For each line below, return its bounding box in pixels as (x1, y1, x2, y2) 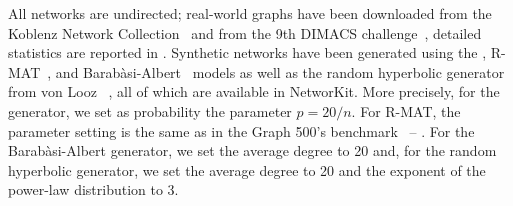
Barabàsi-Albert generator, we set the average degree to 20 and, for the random (8, 140, 497, 161)
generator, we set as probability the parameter (8, 100, 292, 121)
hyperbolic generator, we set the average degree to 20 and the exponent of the (8, 159, 486, 180)
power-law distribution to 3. (8, 179, 179, 200)
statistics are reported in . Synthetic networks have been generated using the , (8, 42, 487, 63)
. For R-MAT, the (351, 100, 461, 121)
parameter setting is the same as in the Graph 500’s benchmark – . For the (8, 120, 475, 141)
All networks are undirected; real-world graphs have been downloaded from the (8, 3, 492, 23)
